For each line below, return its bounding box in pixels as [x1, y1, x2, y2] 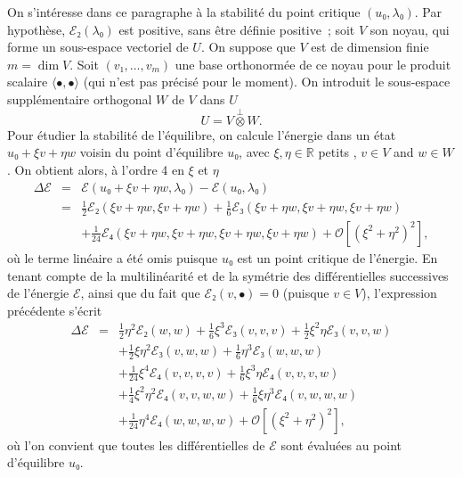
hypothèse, [7, 20, 66, 38]
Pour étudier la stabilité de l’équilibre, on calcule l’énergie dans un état [7, 125, 396, 144]
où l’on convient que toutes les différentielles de [7, 435, 265, 454]
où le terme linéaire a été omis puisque [7, 249, 218, 267]
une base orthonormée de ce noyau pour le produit [175, 54, 451, 73]
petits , [318, 143, 357, 161]
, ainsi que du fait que [80, 284, 200, 302]
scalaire [7, 72, 48, 91]
